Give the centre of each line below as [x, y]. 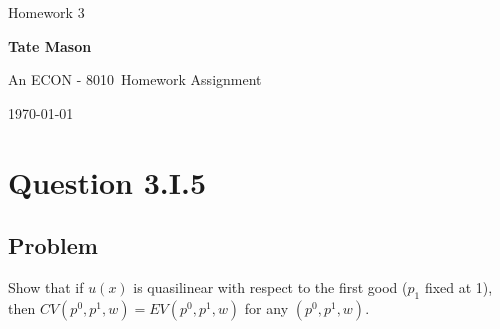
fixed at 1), [458, 286]
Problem [53, 245]
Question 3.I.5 [107, 181]
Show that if [46, 286]
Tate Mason [50, 45]
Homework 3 [46, 12]
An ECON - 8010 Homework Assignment [135, 79]
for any [266, 307]
